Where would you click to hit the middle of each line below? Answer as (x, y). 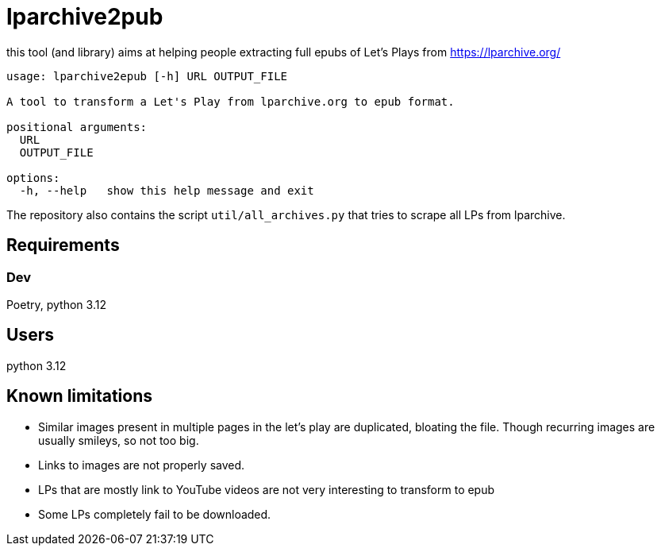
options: (33, 178)
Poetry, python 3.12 (56, 304)
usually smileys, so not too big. (119, 440)
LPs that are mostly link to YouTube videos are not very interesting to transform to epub (267, 489)
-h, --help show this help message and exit (167, 190)
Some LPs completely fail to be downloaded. (155, 514)
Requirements (63, 245)
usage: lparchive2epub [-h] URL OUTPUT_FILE (147, 76)
